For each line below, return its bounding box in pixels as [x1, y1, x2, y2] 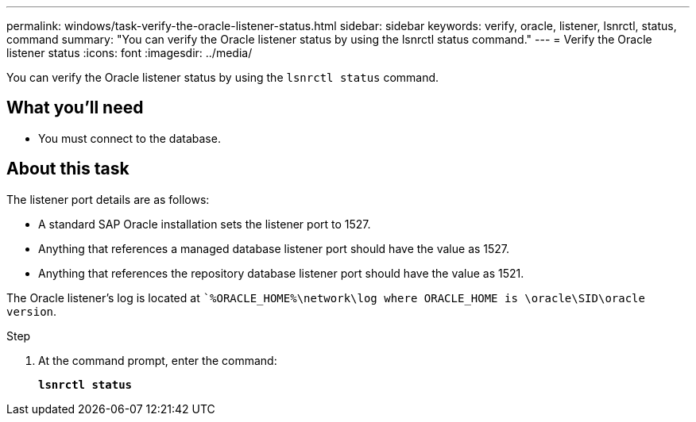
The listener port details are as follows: [6, 192, 210, 206]
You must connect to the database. [38, 131, 221, 145]
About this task [6, 159, 130, 179]
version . [6, 304, 57, 318]
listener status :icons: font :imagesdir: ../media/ [6, 46, 253, 59]
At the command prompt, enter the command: [38, 353, 277, 367]
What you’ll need [6, 98, 144, 118]
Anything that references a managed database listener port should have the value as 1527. [38, 241, 510, 255]
